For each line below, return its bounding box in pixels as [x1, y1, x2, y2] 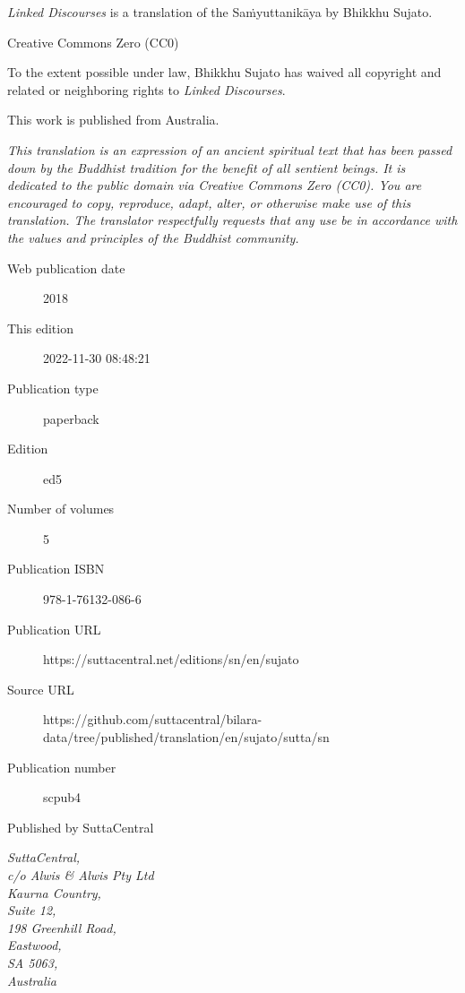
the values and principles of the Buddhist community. [7, 228, 299, 246]
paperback [43, 409, 99, 427]
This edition [7, 318, 73, 337]
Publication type [7, 378, 99, 397]
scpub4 [43, 788, 82, 807]
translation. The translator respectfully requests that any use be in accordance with [7, 211, 458, 229]
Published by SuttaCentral [7, 817, 154, 836]
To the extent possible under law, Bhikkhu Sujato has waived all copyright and [7, 63, 442, 82]
